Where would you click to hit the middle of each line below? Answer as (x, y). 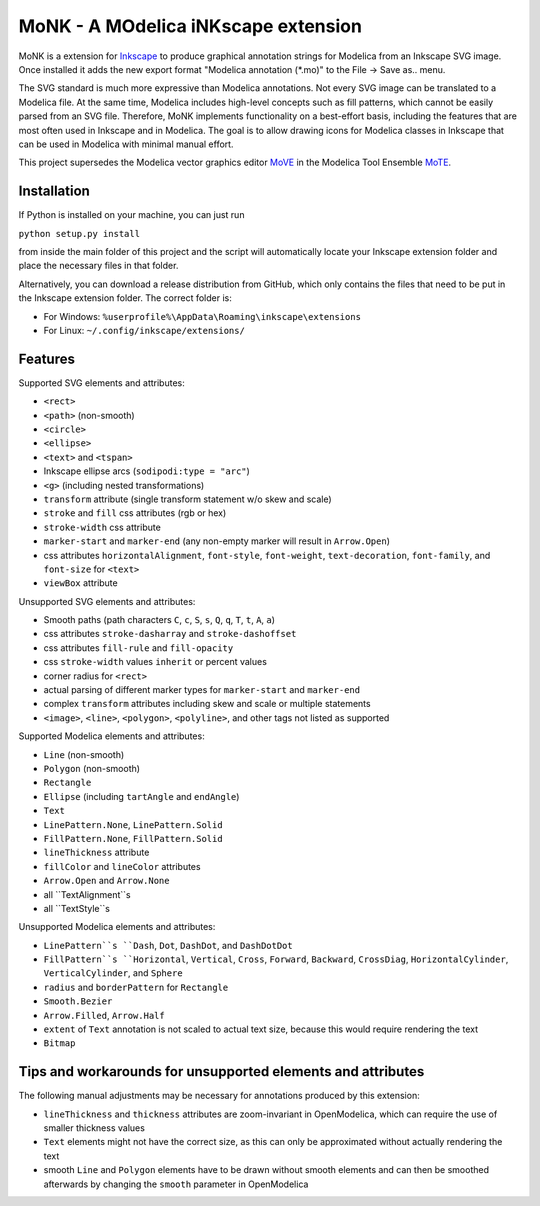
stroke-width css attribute (102, 527)
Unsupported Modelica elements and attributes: (117, 927)
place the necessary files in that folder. (98, 266)
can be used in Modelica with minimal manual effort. (126, 144)
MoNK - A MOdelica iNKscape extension (190, 26)
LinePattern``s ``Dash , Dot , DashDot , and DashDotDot (168, 945)
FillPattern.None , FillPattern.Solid (133, 838)
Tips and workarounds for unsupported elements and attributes (221, 1071)
